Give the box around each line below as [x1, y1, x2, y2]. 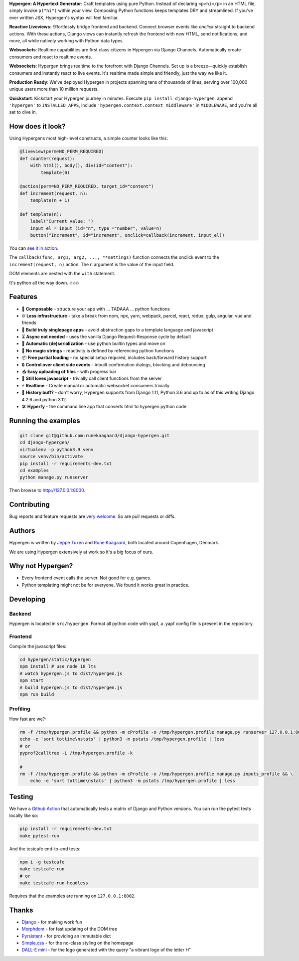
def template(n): [19, 211, 62, 217]
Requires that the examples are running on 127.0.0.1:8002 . [9, 893, 136, 899]
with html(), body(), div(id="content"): [30, 162, 133, 168]
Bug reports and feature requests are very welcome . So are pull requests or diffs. [9, 513, 176, 519]
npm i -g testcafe [19, 859, 65, 865]
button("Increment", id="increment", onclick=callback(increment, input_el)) [30, 232, 225, 238]
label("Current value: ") [30, 218, 94, 224]
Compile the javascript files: [9, 643, 67, 649]
